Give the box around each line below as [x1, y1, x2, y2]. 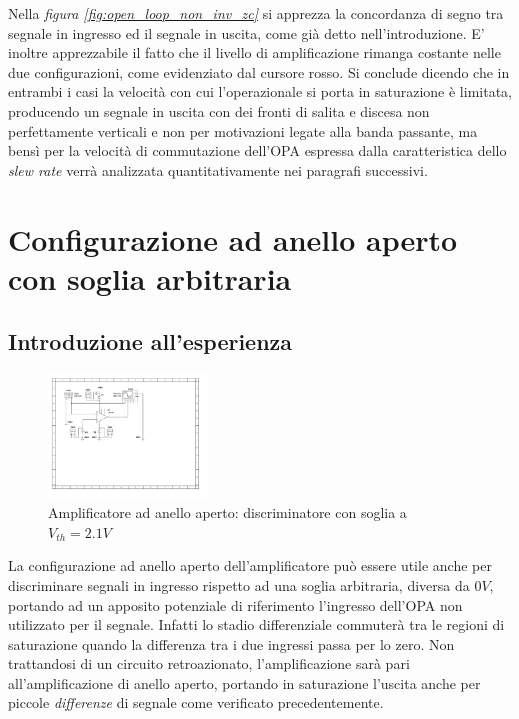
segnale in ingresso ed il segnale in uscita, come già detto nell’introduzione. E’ [8, 22, 485, 43]
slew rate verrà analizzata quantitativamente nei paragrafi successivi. [8, 159, 428, 180]
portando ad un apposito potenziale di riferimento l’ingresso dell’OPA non [8, 594, 463, 615]
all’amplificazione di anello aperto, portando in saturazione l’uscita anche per [8, 672, 481, 693]
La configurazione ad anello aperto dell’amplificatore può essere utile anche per [8, 555, 492, 576]
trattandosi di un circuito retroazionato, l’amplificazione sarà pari [8, 653, 410, 674]
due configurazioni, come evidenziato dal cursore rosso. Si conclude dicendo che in [8, 61, 510, 82]
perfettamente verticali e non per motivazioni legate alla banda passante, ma [8, 120, 478, 141]
